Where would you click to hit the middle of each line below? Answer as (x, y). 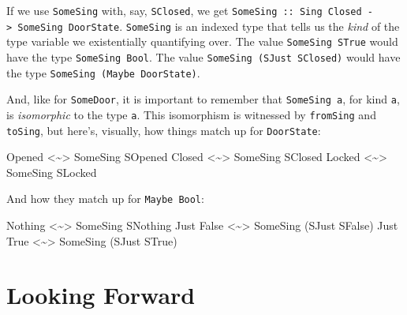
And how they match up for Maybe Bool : (105, 199)
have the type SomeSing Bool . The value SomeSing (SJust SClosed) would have (203, 56)
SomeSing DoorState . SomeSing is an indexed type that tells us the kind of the (209, 26)
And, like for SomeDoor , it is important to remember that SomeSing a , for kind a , (203, 99)
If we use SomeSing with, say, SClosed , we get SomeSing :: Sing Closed (184, 10)
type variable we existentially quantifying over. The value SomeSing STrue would (202, 41)
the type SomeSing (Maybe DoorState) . (103, 72)
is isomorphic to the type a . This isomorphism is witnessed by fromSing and (191, 114)
